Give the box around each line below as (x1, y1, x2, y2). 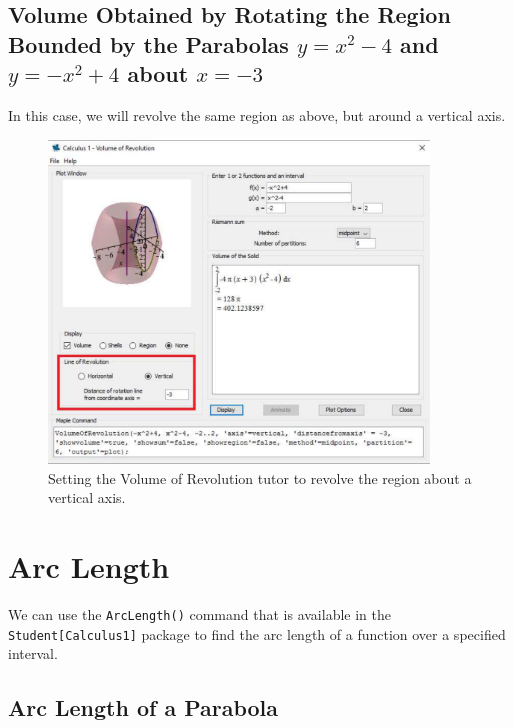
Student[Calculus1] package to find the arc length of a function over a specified (8, 623, 506, 644)
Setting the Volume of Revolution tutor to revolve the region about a (48, 467, 472, 488)
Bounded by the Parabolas (8, 28, 289, 59)
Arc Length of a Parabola (8, 692, 279, 723)
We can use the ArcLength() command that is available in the (8, 604, 391, 625)
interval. (8, 643, 58, 664)
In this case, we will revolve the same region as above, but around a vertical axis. (8, 104, 506, 125)
